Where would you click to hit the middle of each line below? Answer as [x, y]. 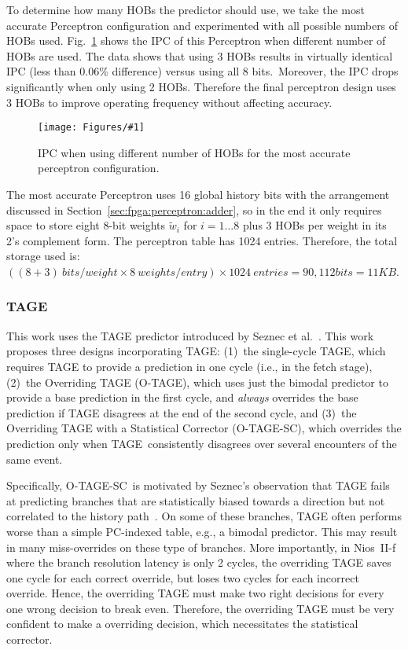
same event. [35, 459]
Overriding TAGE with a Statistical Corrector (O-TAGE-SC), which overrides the [204, 428]
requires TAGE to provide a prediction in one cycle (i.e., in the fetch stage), [189, 366]
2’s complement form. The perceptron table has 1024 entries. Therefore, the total [202, 240]
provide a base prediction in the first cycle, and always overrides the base [182, 397]
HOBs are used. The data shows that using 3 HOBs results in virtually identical [200, 55]
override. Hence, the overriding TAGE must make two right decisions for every [195, 593]
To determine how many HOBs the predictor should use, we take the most [186, 9]
